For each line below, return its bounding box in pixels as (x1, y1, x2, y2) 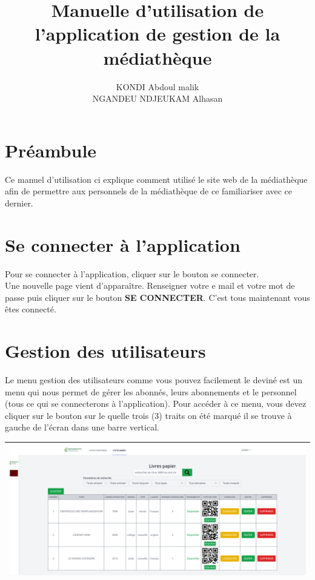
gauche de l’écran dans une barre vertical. (5, 421, 159, 433)
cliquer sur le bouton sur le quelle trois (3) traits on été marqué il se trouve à (5, 409, 292, 421)
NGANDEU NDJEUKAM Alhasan (92, 92, 223, 105)
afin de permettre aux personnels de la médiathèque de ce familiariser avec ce (5, 185, 293, 197)
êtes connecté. (5, 303, 56, 315)
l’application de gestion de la (35, 21, 280, 46)
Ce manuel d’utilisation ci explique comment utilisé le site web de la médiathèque (5, 173, 308, 185)
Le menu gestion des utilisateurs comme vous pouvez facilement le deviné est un (5, 374, 303, 386)
